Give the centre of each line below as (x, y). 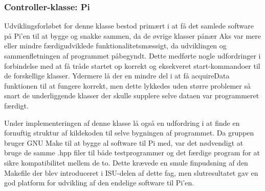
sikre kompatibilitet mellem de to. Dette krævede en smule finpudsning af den (126, 162)
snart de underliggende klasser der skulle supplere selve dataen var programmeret (132, 95)
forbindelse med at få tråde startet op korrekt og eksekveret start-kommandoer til (132, 65)
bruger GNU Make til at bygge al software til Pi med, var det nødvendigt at (124, 142)
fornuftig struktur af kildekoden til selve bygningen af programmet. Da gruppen (129, 133)
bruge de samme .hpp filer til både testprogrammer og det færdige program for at (132, 153)
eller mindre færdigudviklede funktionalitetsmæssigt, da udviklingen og (115, 46)
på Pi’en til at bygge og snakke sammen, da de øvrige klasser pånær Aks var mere (132, 35)
